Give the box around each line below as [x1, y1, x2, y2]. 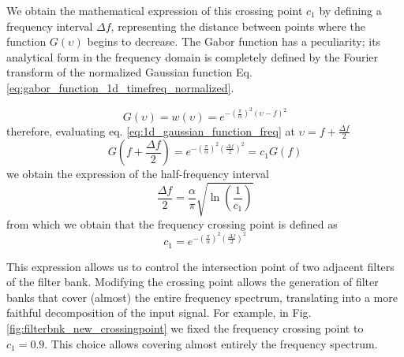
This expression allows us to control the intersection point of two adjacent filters [6, 258, 395, 274]
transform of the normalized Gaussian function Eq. [6, 64, 252, 80]
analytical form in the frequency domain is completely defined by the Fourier [6, 48, 379, 65]
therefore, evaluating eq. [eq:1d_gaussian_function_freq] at [6, 122, 295, 139]
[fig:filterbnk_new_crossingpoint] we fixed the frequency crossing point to [6, 320, 364, 337]
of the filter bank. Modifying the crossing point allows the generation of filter [6, 273, 379, 290]
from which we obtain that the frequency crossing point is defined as [6, 215, 338, 232]
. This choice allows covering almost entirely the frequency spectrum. [44, 335, 378, 351]
